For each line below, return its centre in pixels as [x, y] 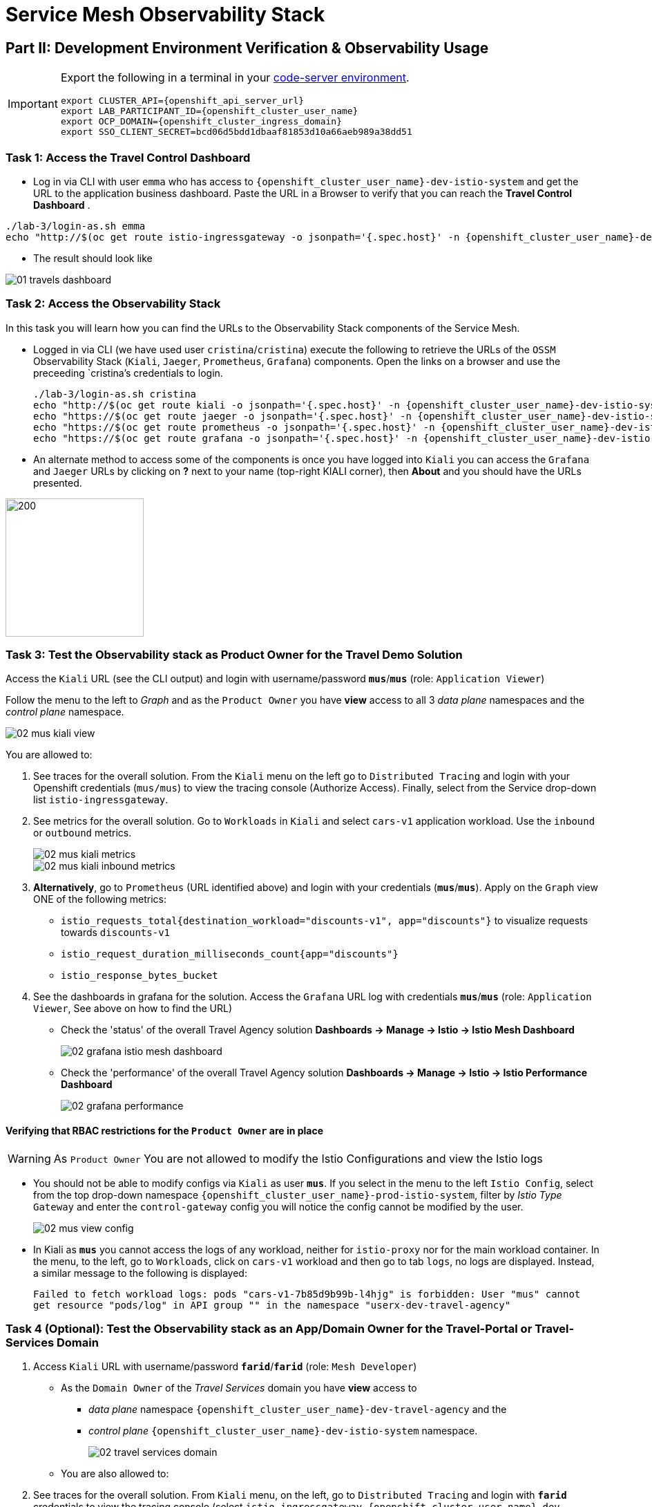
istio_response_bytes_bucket [140, 976]
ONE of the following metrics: [100, 899]
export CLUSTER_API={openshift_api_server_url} [182, 101]
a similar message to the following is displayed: [140, 1273]
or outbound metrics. [83, 833]
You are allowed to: [49, 755]
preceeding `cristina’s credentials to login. [128, 373]
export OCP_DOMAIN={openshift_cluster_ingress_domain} [201, 122]
